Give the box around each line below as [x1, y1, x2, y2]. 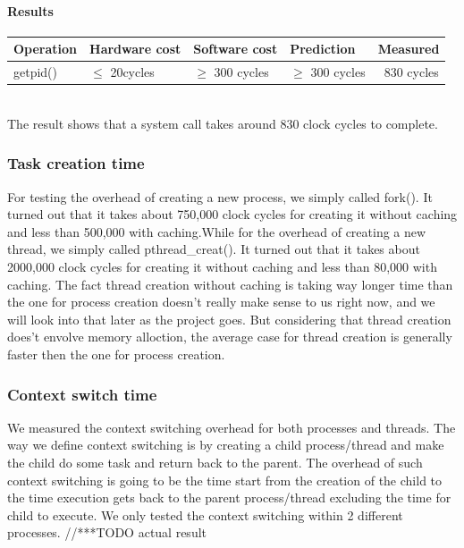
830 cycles [384, 63, 439, 81]
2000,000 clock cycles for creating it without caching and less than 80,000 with [7, 257, 437, 276]
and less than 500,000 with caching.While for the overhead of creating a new [7, 222, 426, 240]
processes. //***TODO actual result [7, 523, 207, 542]
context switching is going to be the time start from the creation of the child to [7, 470, 443, 489]
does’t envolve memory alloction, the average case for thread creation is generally [7, 327, 452, 346]
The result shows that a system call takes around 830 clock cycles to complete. [7, 114, 438, 132]
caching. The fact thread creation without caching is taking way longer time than [7, 274, 453, 293]
